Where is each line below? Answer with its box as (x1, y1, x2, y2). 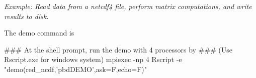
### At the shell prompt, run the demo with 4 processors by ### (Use (4, 44, 232, 54)
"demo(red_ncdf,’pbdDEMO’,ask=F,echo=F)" (4, 63, 147, 74)
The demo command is (4, 27, 74, 38)
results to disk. (4, 10, 49, 21)
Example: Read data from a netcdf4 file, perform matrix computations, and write (4, 1, 252, 11)
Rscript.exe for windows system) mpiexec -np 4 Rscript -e (4, 54, 182, 64)
